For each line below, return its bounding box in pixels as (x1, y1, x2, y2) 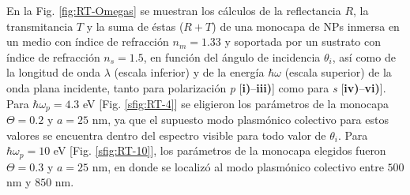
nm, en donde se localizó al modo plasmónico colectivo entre (92, 158, 384, 174)
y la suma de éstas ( (86, 17, 184, 34)
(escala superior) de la (284, 64, 392, 81)
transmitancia (6, 17, 73, 34)
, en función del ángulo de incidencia (143, 48, 321, 65)
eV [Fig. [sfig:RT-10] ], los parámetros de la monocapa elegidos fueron (53, 142, 386, 159)
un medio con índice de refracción (6, 33, 169, 50)
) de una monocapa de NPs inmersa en (212, 17, 400, 34)
